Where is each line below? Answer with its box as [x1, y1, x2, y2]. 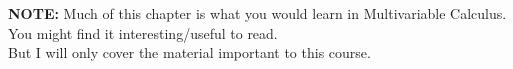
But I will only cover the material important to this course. [8, 42, 371, 63]
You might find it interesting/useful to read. [8, 22, 278, 43]
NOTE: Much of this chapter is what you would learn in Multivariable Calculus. [8, 3, 507, 23]
